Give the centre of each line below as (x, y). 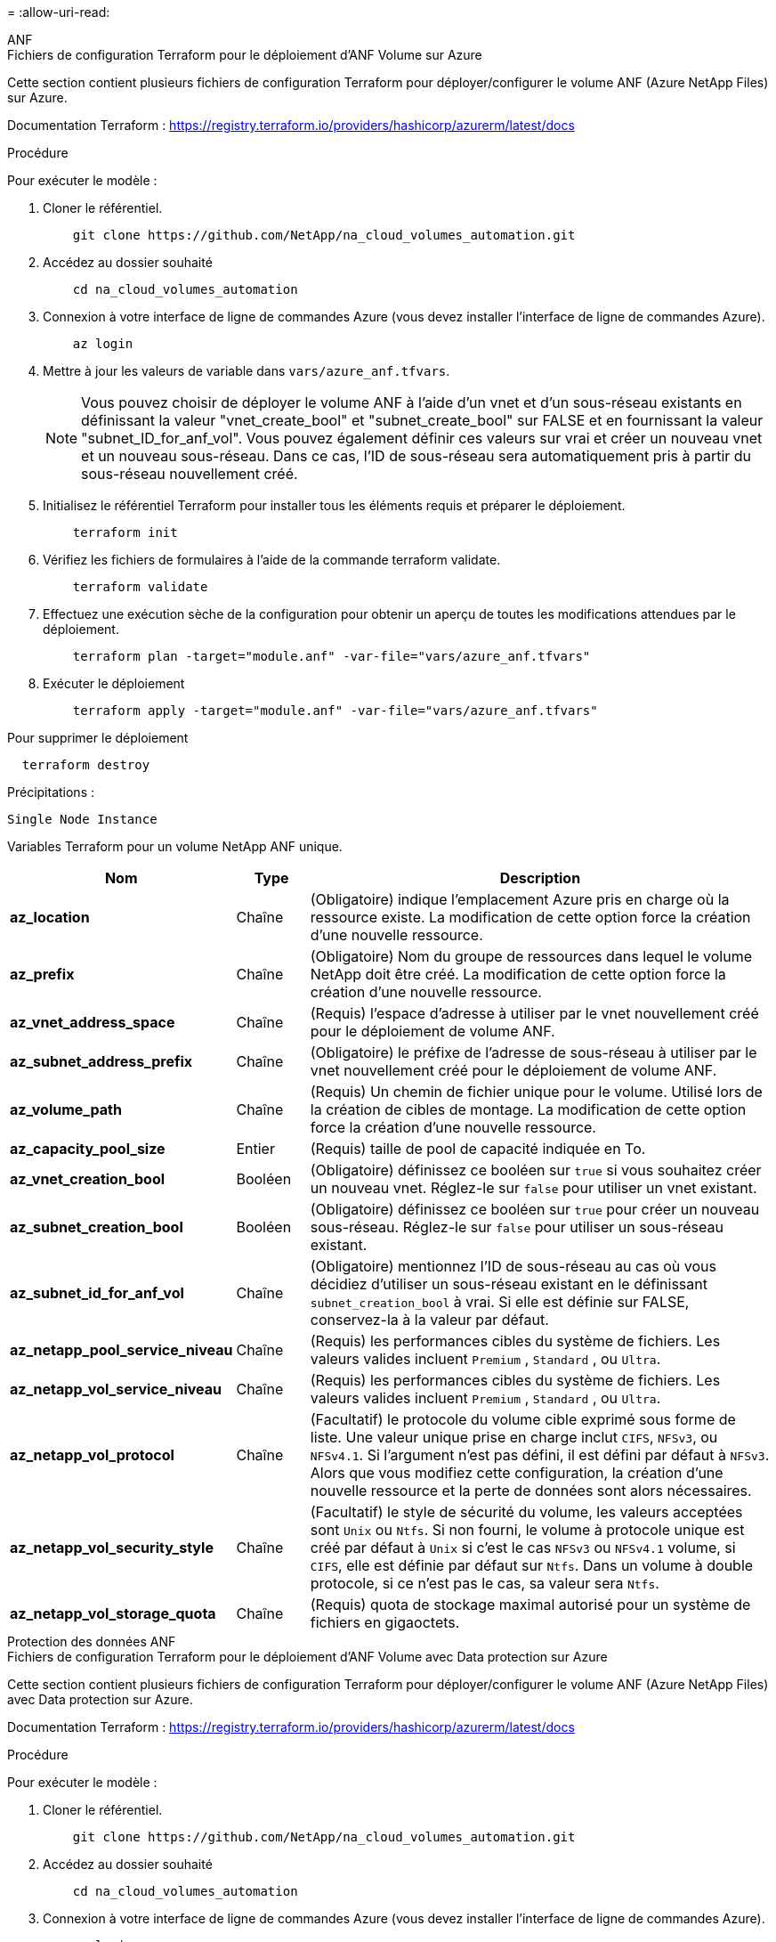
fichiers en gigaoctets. (385, 1622)
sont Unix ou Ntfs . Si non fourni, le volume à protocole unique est (527, 1530)
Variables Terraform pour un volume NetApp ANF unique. (175, 846)
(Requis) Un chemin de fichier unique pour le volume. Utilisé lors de (536, 1092)
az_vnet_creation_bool (88, 1179)
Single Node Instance (82, 819)
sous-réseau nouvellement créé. (190, 474)
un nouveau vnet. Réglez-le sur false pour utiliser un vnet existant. (533, 1188)
